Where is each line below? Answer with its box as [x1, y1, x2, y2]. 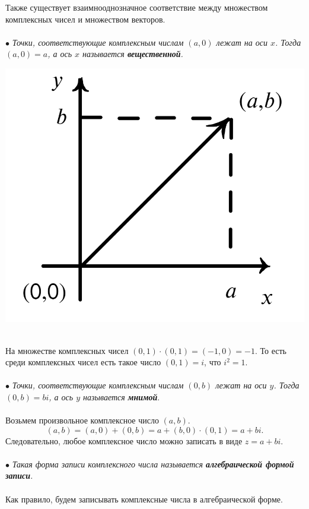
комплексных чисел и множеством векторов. [5, 12, 165, 25]
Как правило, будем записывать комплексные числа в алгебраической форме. [5, 492, 283, 505]
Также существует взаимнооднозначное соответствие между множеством [5, 1, 268, 13]
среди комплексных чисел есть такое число [5, 356, 161, 368]
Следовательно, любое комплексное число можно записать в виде [5, 434, 243, 447]
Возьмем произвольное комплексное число [5, 414, 159, 426]
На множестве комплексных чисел [5, 344, 129, 356]
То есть [260, 344, 286, 356]
